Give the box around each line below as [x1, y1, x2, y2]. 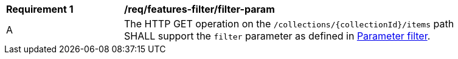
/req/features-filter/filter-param [124, 3, 275, 15]
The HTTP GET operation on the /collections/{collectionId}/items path [124, 18, 454, 30]
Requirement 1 [6, 3, 74, 15]
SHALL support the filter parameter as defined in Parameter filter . [124, 30, 431, 42]
